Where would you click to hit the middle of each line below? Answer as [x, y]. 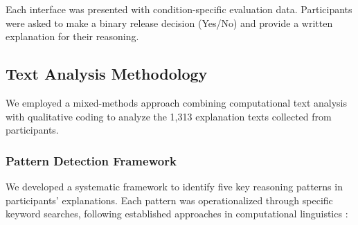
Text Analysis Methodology [107, 74]
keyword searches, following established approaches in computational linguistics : [177, 214]
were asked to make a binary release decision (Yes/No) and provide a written [169, 22]
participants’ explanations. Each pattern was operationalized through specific [169, 200]
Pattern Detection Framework [91, 160]
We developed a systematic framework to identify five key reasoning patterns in [174, 186]
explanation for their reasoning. [72, 36]
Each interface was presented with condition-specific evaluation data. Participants [179, 9]
